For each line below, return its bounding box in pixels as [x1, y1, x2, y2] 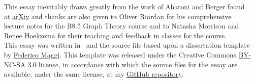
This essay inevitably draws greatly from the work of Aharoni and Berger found [4, 1, 245, 11]
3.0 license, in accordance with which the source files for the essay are [28, 59, 238, 69]
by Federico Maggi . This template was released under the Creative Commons [4, 49, 236, 59]
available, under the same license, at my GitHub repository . [4, 69, 184, 79]
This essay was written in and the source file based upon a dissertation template [4, 40, 250, 50]
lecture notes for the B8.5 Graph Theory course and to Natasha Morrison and [4, 21, 239, 31]
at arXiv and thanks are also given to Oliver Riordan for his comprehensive [4, 11, 231, 21]
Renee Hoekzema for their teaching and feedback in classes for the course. [4, 30, 227, 40]
